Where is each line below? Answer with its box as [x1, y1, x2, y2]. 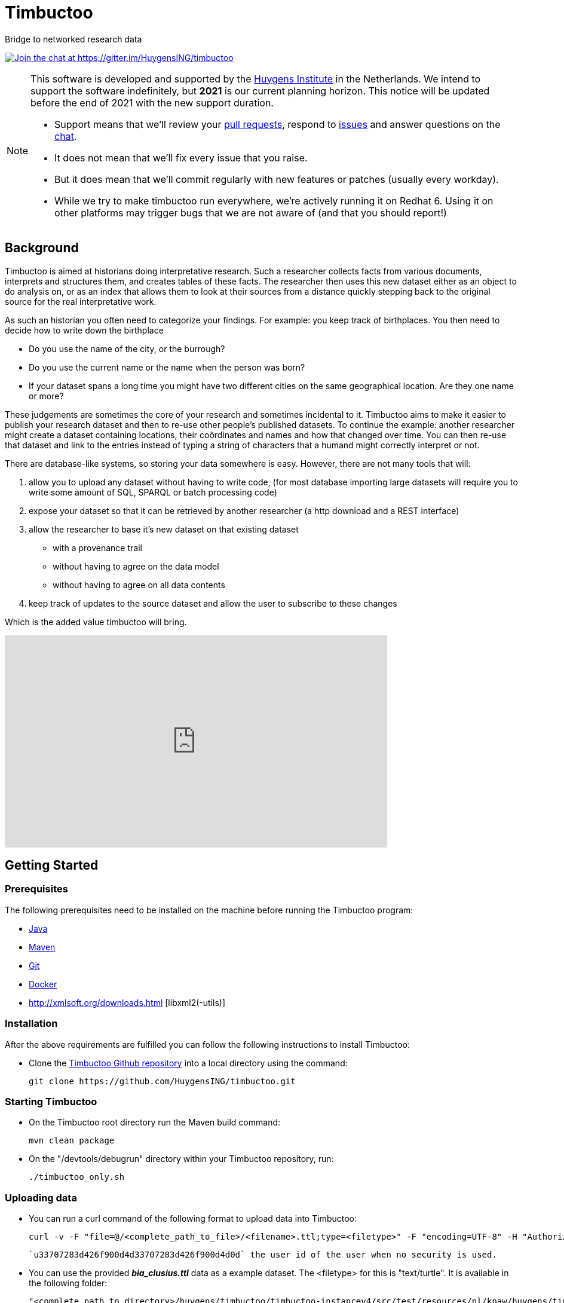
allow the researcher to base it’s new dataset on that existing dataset [29, 524, 299, 534]
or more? [29, 390, 64, 401]
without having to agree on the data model [53, 561, 219, 571]
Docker [29, 978, 57, 989]
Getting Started [5, 858, 99, 873]
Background [5, 240, 79, 256]
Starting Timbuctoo [5, 1095, 97, 1108]
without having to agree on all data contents [53, 579, 225, 590]
